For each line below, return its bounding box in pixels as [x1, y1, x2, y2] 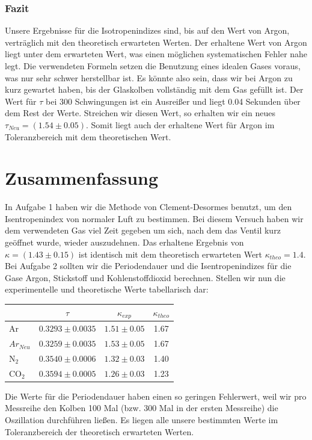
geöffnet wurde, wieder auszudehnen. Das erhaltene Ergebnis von [5, 236, 244, 249]
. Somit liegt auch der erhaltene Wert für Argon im [86, 118, 275, 131]
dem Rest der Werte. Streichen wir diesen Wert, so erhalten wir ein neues [5, 107, 275, 119]
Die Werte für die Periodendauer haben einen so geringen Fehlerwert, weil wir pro [5, 389, 307, 402]
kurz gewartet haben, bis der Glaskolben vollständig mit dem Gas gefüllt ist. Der [5, 83, 304, 96]
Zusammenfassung [5, 166, 159, 190]
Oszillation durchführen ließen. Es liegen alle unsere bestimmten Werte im [5, 414, 278, 426]
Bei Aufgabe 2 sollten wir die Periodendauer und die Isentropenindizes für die [5, 259, 292, 272]
